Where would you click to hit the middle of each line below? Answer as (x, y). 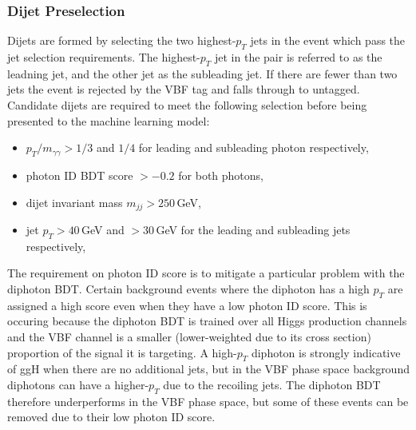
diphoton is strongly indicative (326, 352)
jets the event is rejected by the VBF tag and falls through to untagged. (184, 89)
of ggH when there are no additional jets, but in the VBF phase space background (208, 369)
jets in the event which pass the (328, 40)
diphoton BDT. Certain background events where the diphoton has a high (188, 289)
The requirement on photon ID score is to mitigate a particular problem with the (206, 273)
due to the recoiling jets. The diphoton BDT (272, 384)
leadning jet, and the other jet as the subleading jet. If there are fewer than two (202, 73)
